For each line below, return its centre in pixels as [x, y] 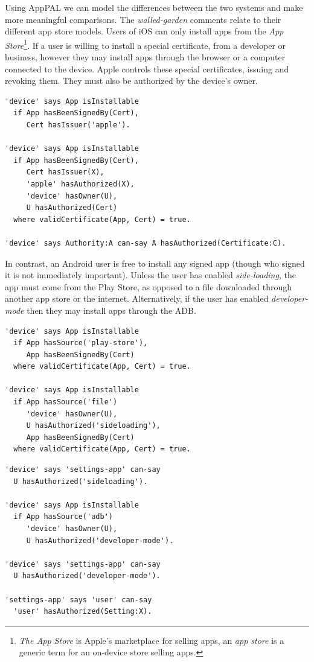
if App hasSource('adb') [63, 517]
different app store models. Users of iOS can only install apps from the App [144, 31]
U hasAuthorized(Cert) [72, 208]
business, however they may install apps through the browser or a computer [145, 57]
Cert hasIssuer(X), [65, 172]
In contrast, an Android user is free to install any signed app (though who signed [155, 263]
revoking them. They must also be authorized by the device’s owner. [131, 81]
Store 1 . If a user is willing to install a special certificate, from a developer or [146, 44]
